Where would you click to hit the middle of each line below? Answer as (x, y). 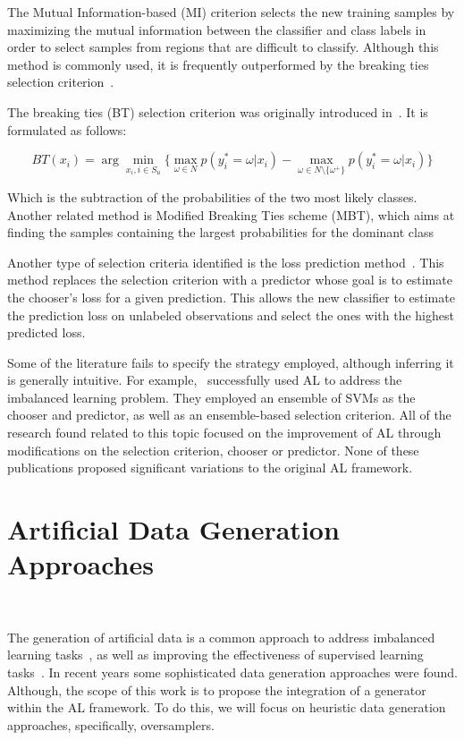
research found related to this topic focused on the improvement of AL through (224, 433)
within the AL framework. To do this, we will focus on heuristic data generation (227, 707)
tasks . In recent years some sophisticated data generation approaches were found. (232, 672)
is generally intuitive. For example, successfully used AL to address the (205, 380)
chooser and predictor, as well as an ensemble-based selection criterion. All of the (229, 415)
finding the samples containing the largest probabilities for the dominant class (220, 232)
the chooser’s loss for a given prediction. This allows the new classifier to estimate (231, 297)
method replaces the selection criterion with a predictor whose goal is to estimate (230, 280)
